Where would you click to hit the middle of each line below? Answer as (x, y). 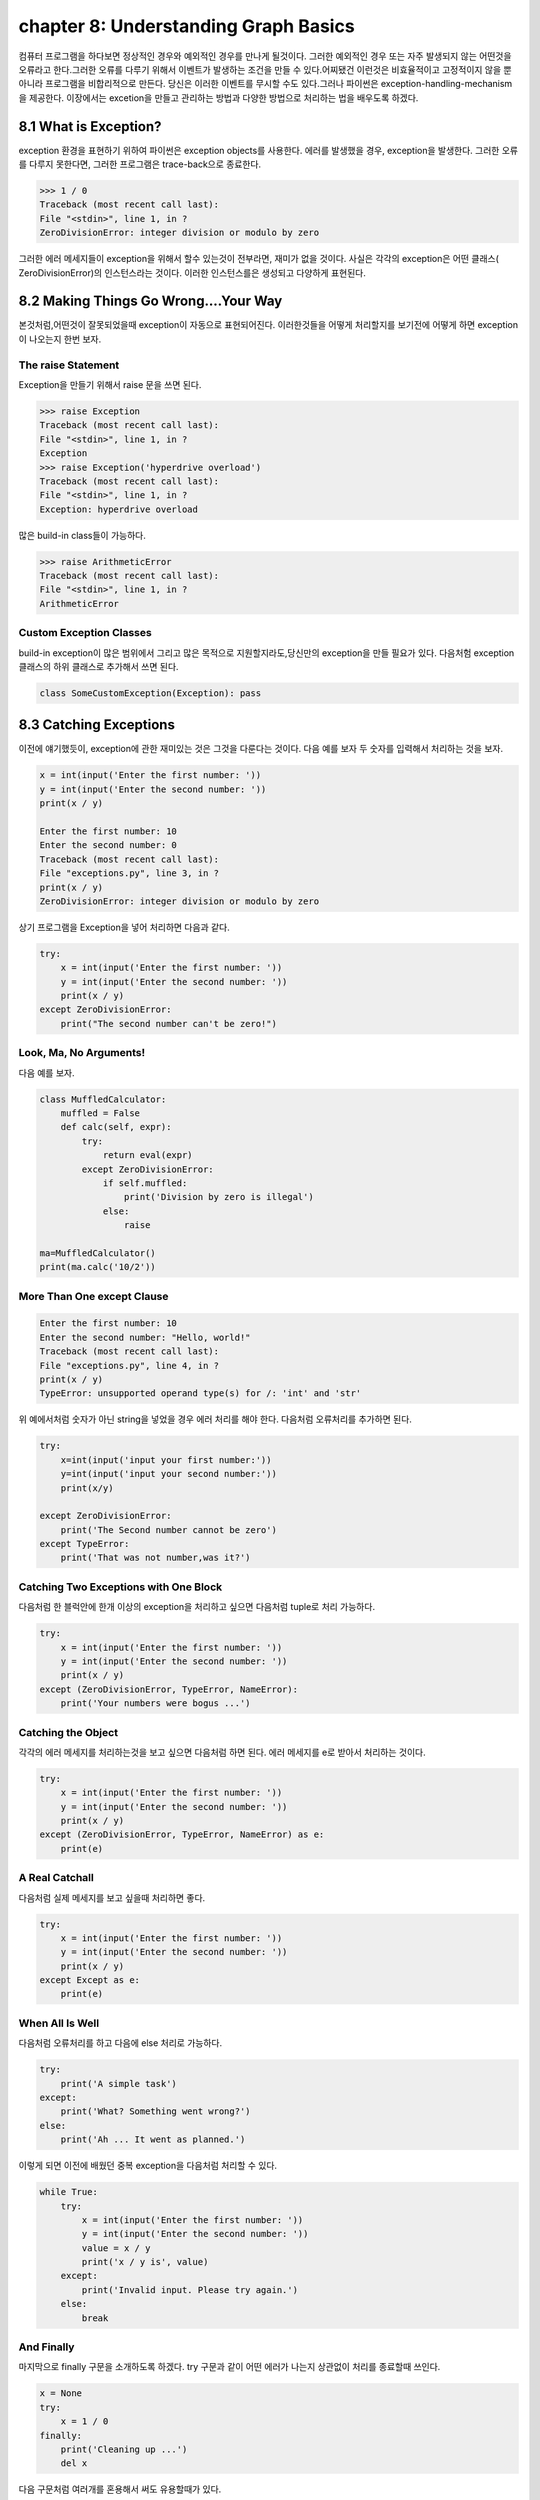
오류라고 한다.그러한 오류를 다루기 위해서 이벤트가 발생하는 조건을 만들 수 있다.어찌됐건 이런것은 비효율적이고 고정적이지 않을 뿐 (265, 69)
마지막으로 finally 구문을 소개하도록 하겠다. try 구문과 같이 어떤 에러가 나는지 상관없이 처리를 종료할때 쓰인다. (229, 2367)
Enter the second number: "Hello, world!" (145, 1337)
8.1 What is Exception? (90, 126)
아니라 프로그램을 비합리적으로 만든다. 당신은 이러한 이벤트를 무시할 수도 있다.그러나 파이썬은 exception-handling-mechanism (265, 84)
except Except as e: (89, 1980)
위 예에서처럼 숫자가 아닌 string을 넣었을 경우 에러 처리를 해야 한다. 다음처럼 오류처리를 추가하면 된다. (215, 1419)
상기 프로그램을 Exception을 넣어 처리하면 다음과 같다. (124, 927)
